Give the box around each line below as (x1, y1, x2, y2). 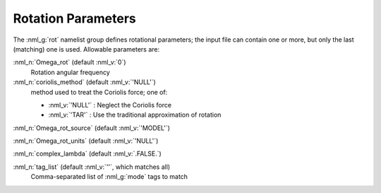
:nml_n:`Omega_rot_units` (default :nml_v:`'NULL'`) (13, 136, 159, 145)
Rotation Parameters (13, 11, 137, 26)
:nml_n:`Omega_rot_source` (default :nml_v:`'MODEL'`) (13, 124, 171, 132)
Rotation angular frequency (30, 68, 110, 76)
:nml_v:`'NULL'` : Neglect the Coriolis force (48, 100, 172, 109)
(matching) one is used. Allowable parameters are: (13, 45, 160, 53)
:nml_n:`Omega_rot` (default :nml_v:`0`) (13, 58, 126, 66)
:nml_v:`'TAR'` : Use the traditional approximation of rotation (48, 110, 222, 119)
